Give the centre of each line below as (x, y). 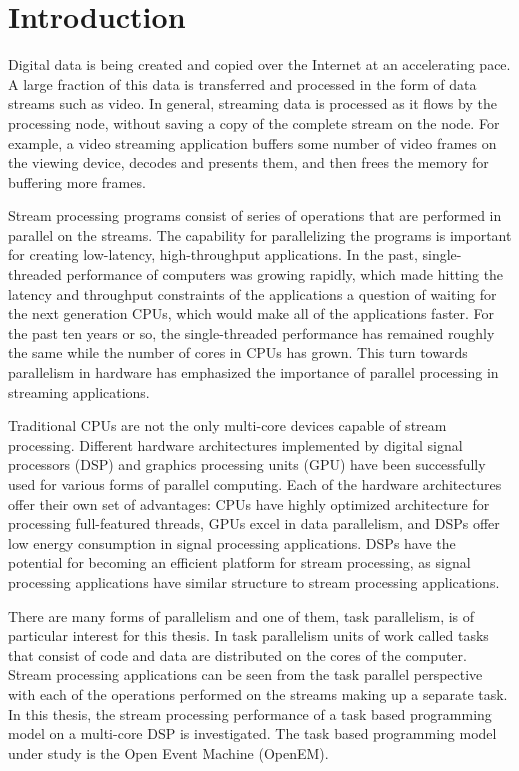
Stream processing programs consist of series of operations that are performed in (255, 215)
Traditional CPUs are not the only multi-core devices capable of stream (227, 425)
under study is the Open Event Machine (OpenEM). (168, 752)
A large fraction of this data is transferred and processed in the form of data (242, 83)
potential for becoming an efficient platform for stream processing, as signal (239, 562)
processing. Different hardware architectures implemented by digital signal (235, 444)
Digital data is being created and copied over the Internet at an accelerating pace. (259, 64)
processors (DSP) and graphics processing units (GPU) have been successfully (247, 464)
